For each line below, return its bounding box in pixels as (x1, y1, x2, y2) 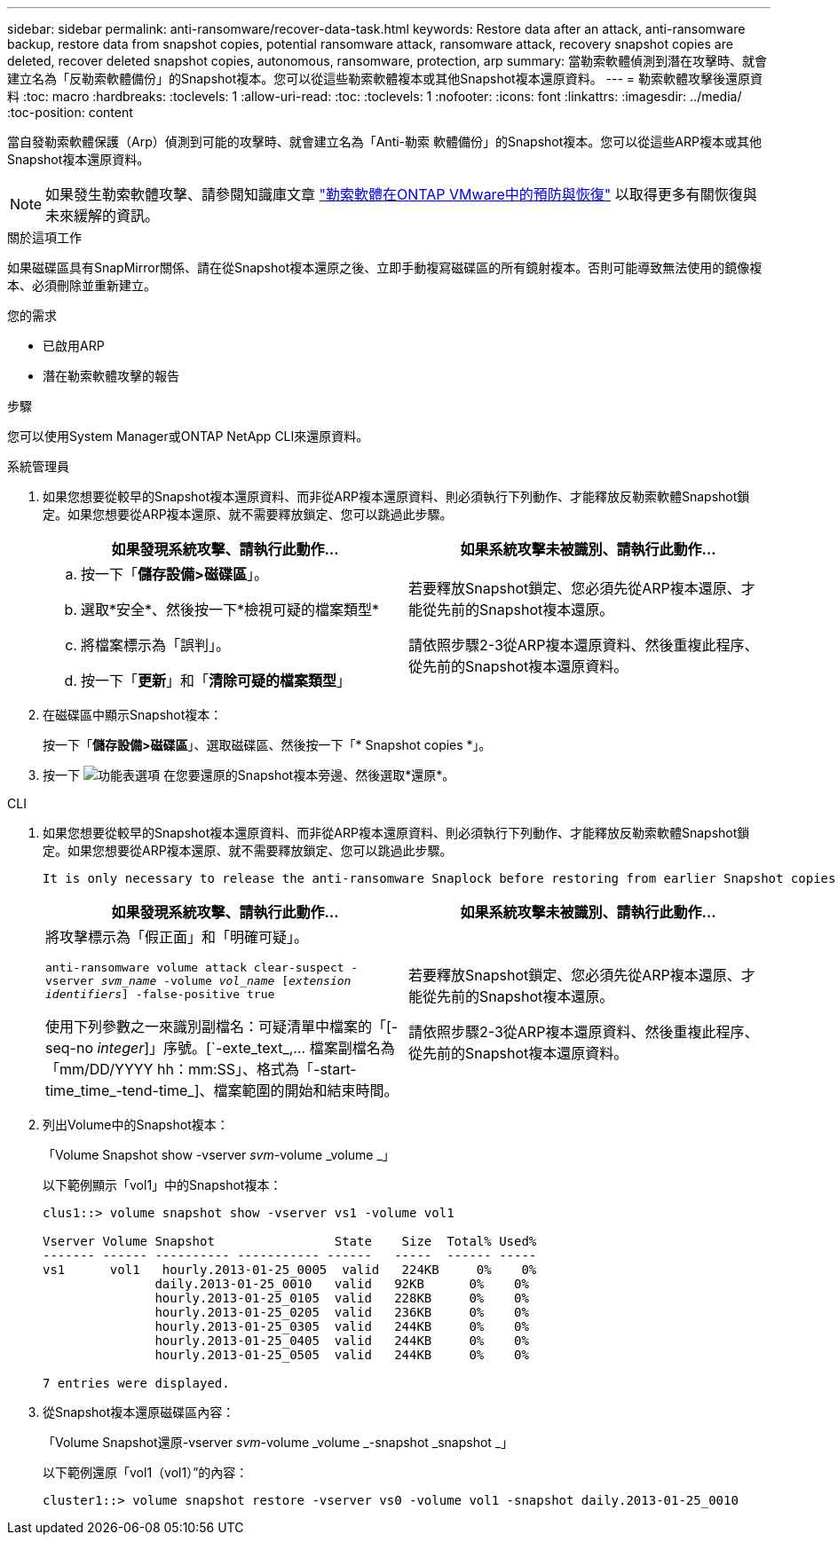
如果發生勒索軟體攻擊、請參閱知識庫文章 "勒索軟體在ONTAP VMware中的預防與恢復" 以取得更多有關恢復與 (45, 185, 757, 203)
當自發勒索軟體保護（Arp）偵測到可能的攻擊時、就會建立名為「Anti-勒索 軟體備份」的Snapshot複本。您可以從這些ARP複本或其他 (7, 134, 762, 149)
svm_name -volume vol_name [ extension (100, 974, 352, 987)
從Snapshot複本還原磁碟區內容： (43, 1404, 235, 1420)
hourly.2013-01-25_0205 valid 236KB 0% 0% (154, 1305, 529, 1319)
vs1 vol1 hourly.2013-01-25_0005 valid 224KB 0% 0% (43, 1263, 537, 1277)
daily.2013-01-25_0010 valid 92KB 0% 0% (154, 1277, 529, 1291)
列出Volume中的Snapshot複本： (43, 1117, 229, 1132)
